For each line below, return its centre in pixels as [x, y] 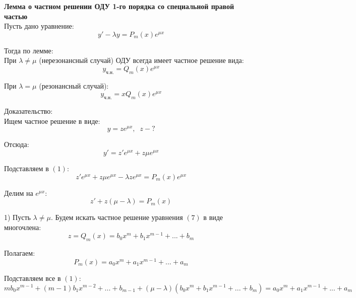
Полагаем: [20, 253]
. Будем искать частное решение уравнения [117, 217]
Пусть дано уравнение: [39, 26]
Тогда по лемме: [29, 50]
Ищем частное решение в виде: [52, 121]
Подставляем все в [33, 278]
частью [16, 16]
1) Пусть [17, 217]
